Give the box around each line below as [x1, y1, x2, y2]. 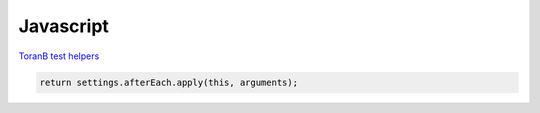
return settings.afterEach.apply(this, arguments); [39, 76, 299, 88]
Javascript [18, 15, 110, 37]
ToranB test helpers [18, 50, 100, 62]
